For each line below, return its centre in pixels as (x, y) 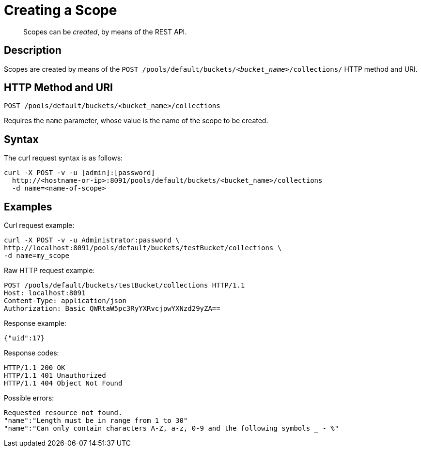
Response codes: (31, 353)
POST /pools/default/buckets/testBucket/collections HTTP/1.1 (125, 285)
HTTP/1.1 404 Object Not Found (63, 383)
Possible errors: (29, 398)
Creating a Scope (61, 10)
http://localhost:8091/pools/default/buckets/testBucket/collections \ (143, 248)
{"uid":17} (24, 338)
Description (33, 50)
